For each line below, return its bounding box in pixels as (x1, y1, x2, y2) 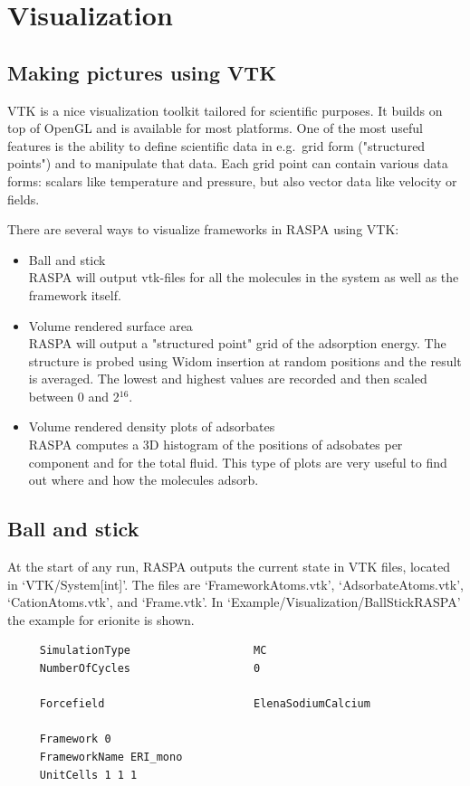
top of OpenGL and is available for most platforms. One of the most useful (7, 118, 423, 137)
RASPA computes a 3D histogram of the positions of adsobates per (28, 435, 403, 454)
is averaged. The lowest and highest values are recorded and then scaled (28, 369, 427, 388)
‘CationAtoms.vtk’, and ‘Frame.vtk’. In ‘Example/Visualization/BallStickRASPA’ (7, 592, 461, 611)
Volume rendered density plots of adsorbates (28, 417, 275, 436)
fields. (7, 189, 40, 208)
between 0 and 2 (28, 386, 120, 405)
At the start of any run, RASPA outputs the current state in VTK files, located (7, 557, 450, 576)
